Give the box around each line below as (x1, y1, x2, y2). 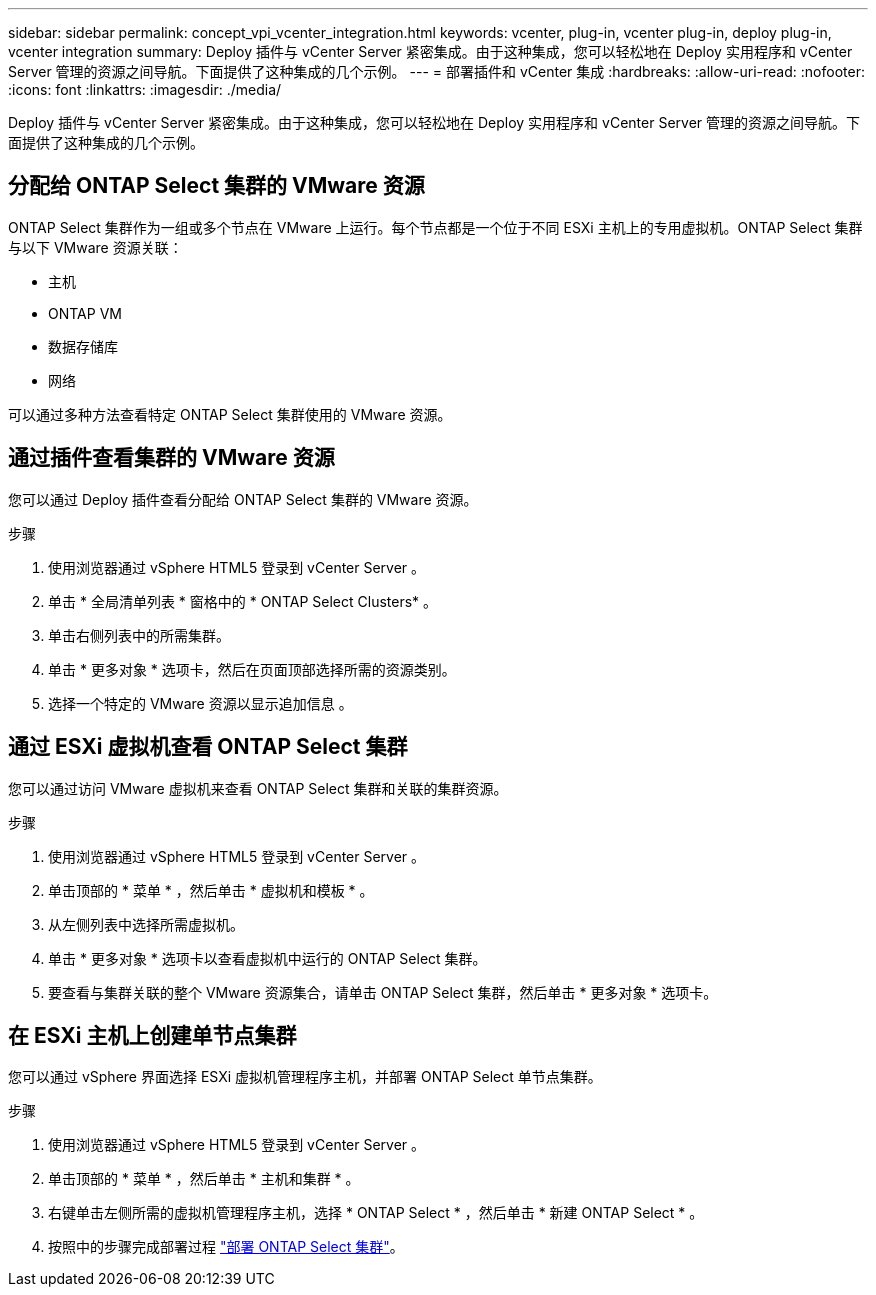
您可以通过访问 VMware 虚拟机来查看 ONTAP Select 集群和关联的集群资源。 (8, 779, 508, 797)
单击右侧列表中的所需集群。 (48, 626, 230, 644)
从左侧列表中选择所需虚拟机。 (48, 915, 244, 933)
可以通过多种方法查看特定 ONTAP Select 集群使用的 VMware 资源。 (8, 405, 452, 423)
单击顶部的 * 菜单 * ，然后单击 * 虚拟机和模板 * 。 (48, 881, 374, 899)
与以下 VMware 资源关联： (8, 238, 183, 256)
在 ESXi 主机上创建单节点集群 (8, 1022, 297, 1048)
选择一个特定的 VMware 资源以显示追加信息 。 (48, 694, 353, 712)
